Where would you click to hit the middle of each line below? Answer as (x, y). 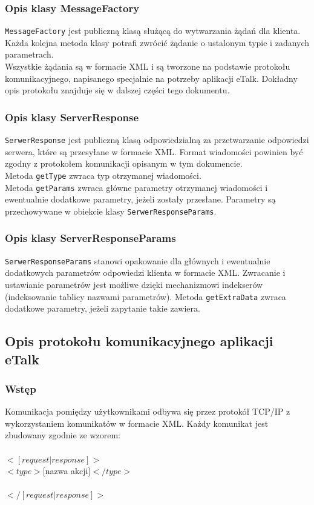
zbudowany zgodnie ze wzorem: (63, 435)
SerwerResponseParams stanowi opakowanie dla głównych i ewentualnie (138, 260)
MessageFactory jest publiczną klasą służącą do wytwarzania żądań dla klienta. (153, 31)
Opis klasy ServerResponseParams (90, 238)
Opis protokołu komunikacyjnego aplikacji (139, 341)
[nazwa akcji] (67, 471)
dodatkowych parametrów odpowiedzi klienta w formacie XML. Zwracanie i (145, 273)
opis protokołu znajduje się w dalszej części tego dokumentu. (117, 90)
